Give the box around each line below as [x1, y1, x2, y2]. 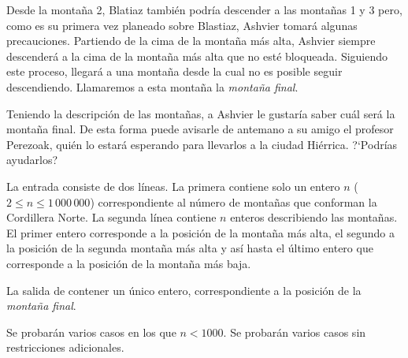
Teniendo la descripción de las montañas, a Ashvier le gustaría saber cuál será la [6, 105, 395, 121]
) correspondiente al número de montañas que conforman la [90, 193, 377, 210]
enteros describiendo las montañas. [230, 209, 398, 226]
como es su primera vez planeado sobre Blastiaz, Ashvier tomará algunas [6, 17, 358, 33]
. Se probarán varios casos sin [223, 323, 366, 340]
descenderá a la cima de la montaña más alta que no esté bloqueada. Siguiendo [6, 47, 388, 64]
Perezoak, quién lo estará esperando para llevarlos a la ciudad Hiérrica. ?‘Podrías [6, 136, 398, 152]
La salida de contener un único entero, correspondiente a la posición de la [6, 282, 362, 298]
